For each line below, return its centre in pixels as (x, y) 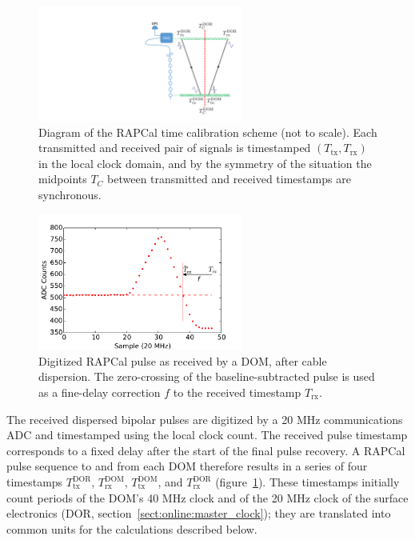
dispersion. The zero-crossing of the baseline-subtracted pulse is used (207, 376)
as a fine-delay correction (100, 392)
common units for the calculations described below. (132, 528)
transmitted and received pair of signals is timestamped (175, 148)
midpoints (63, 179)
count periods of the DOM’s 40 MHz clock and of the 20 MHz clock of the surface (207, 497)
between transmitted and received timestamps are (229, 179)
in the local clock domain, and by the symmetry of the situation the (205, 163)
